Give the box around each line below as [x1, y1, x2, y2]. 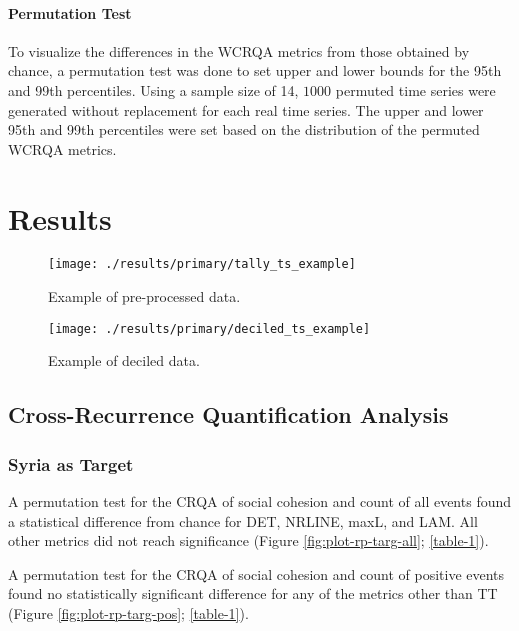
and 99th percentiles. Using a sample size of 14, [8, 79, 299, 100]
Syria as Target [8, 451, 134, 476]
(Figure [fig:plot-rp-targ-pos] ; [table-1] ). [8, 602, 249, 623]
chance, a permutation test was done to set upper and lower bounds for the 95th [8, 60, 502, 81]
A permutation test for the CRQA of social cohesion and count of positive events [8, 563, 505, 584]
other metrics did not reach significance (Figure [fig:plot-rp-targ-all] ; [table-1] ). [8, 530, 489, 551]
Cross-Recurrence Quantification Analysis [8, 399, 449, 430]
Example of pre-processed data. [48, 286, 241, 307]
